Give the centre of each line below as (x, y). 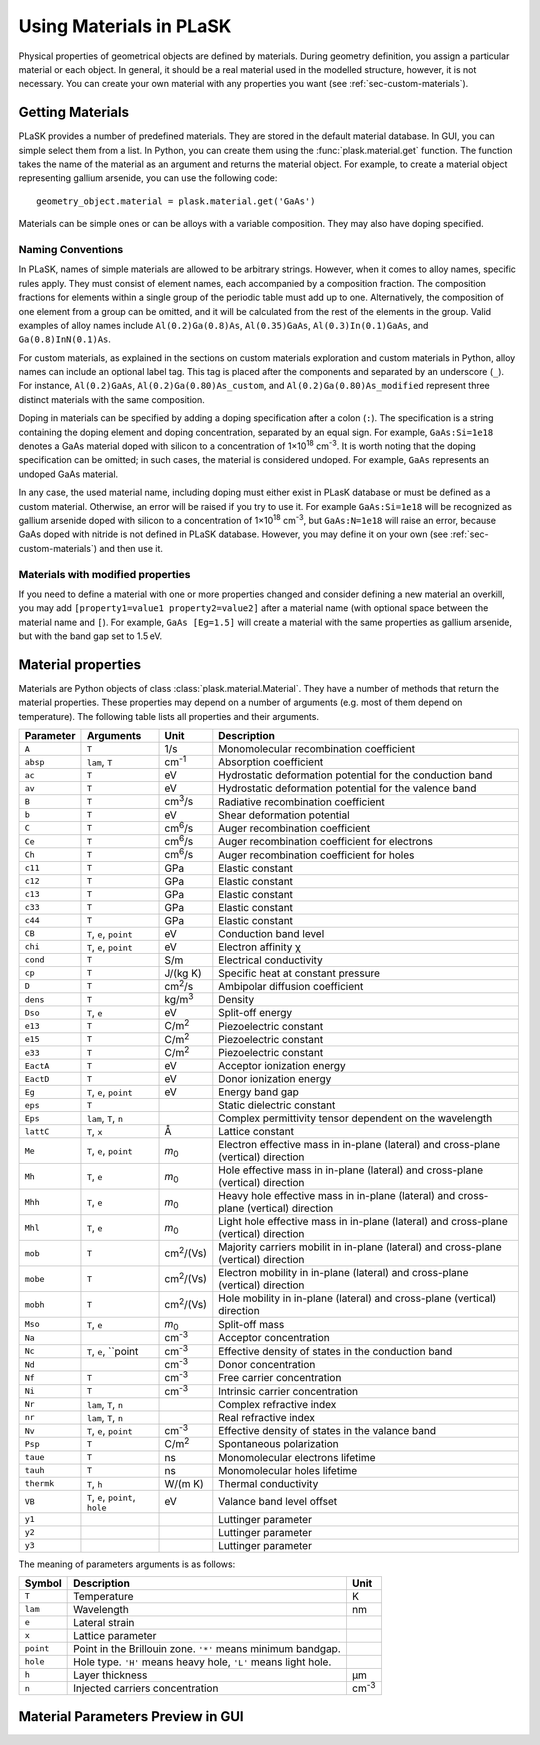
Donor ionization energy (275, 1079)
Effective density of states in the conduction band (335, 1351)
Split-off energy (255, 1013)
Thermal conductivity (268, 1483)
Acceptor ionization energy (282, 1066)
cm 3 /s (179, 801)
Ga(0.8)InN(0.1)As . (65, 339)
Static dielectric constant (277, 1105)
